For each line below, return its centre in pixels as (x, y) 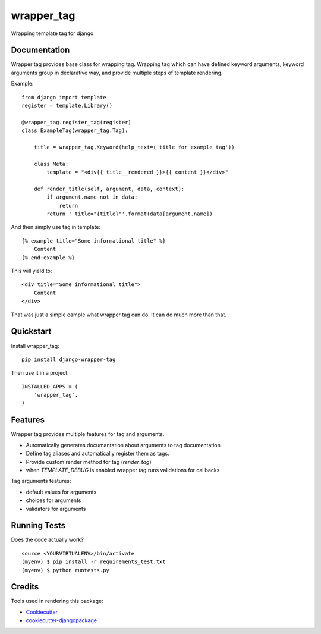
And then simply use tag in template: (56, 227)
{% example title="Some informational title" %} (94, 241)
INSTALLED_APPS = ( (50, 386)
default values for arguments (61, 492)
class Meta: (51, 164)
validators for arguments (56, 509)
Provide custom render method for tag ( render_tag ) (89, 462)
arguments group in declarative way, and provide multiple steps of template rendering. (117, 73)
